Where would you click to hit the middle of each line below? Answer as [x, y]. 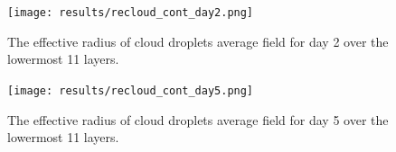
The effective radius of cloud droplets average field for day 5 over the [198, 119]
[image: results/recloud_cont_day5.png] [131, 90]
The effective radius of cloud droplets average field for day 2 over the [198, 41]
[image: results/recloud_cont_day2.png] [131, 13]
